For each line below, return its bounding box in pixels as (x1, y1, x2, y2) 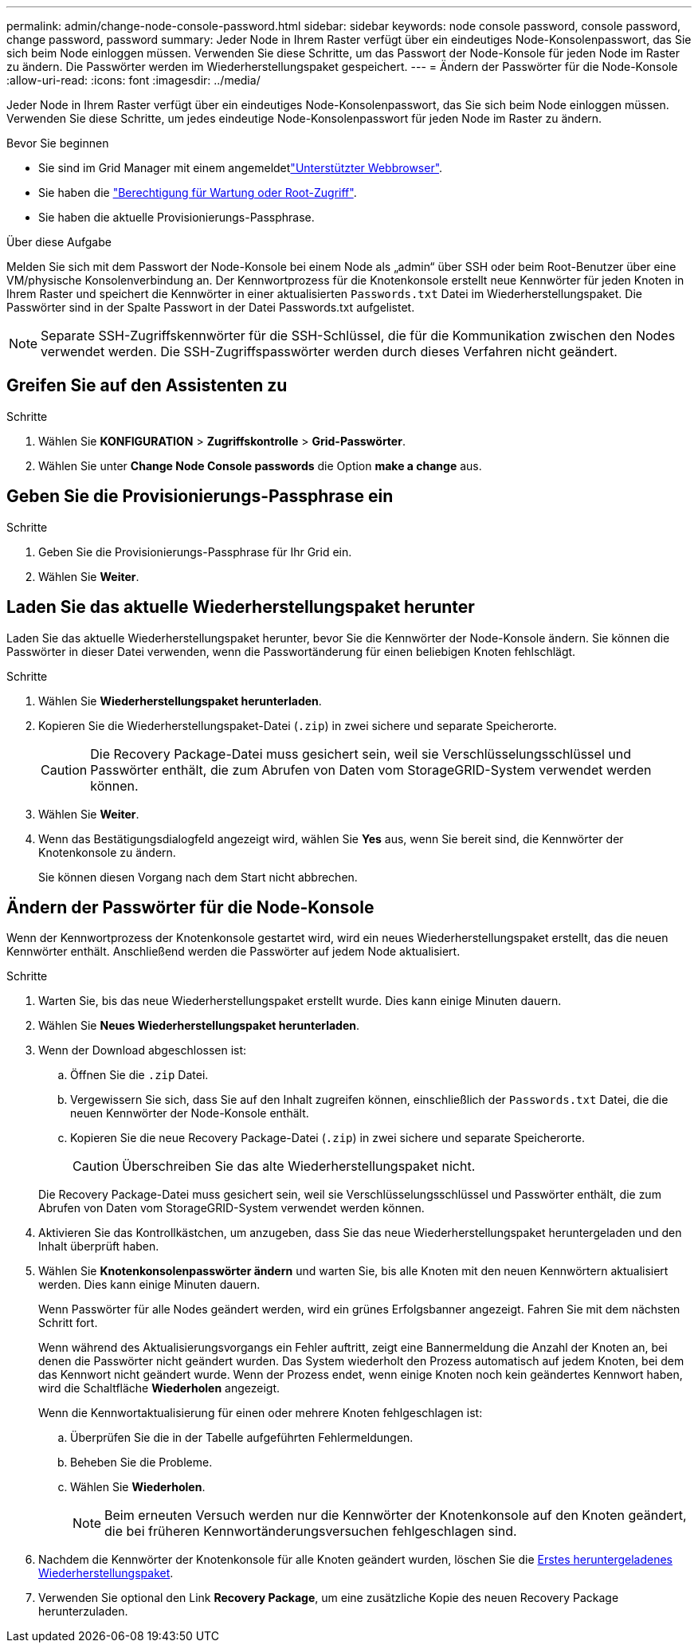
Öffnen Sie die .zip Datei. (70, 1068, 209, 1082)
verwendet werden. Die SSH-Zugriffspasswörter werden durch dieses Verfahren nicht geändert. (41, 344, 618, 359)
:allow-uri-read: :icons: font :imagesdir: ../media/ (6, 73, 261, 87)
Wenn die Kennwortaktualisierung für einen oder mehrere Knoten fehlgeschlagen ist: (38, 1406, 483, 1420)
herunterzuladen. (38, 1604, 128, 1619)
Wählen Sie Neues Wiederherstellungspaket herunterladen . (38, 1019, 360, 1033)
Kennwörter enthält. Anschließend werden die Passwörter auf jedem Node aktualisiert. (6, 944, 461, 959)
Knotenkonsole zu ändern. (38, 845, 176, 859)
